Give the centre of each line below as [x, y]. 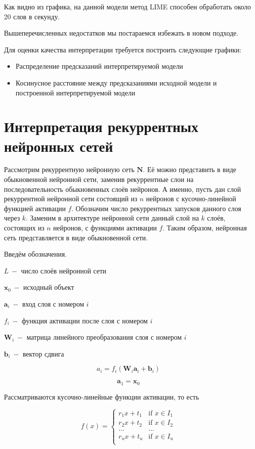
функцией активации [35, 208]
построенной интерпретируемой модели [75, 92]
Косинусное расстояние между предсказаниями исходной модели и [116, 82]
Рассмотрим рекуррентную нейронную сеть [69, 169]
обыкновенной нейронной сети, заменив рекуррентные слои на [99, 179]
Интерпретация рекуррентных [101, 126]
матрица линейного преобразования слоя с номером [104, 337]
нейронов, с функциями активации [105, 228]
